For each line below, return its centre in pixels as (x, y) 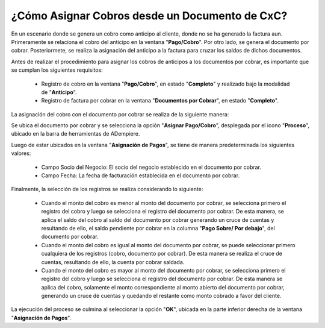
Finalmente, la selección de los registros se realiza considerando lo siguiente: (107, 189)
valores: (21, 153)
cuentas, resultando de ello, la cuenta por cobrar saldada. (113, 262)
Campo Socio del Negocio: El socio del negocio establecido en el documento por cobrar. (151, 167)
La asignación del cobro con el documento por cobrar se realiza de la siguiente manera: (120, 114)
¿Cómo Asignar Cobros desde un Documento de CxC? (149, 16)
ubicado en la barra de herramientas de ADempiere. (76, 134)
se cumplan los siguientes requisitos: (57, 70)
